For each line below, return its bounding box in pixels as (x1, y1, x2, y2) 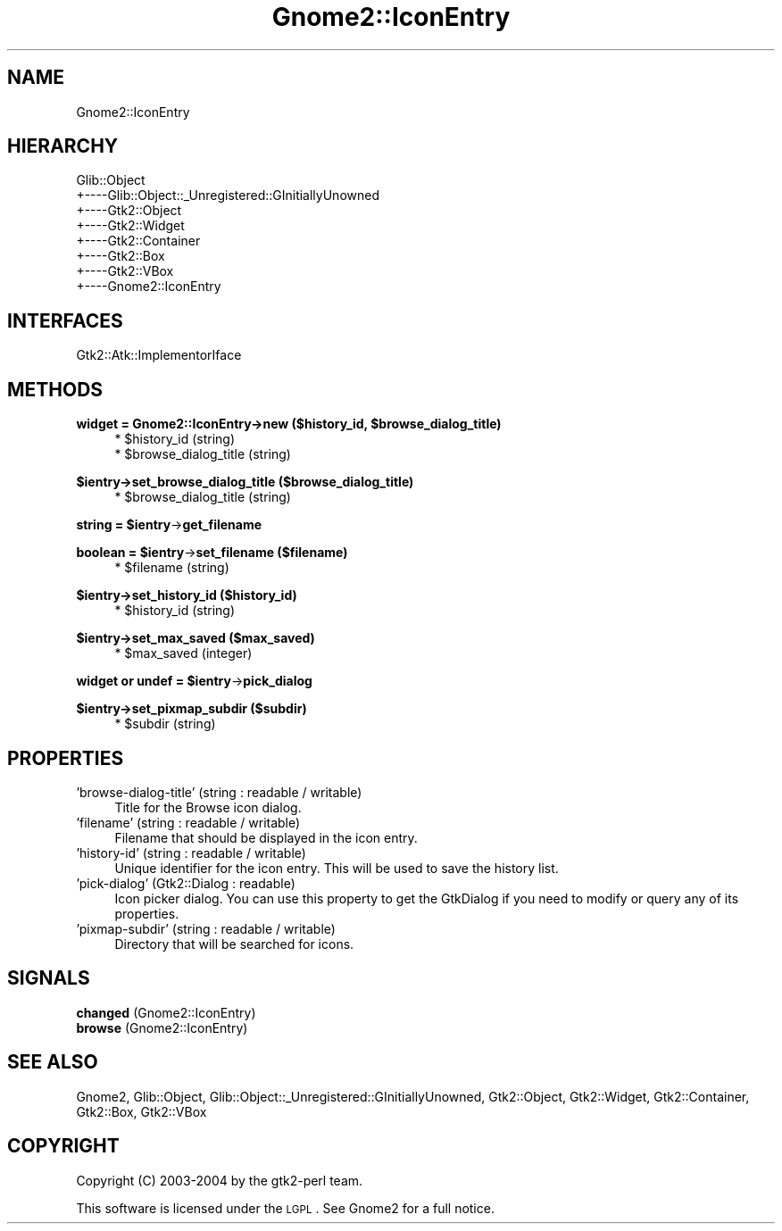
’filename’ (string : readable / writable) (76, 814, 301, 830)
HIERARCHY (7, 135, 119, 158)
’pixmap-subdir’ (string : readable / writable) (76, 920, 336, 936)
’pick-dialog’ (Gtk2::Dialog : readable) (76, 875, 295, 891)
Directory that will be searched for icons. (114, 936, 354, 952)
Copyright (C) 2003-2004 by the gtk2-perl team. (76, 1172, 363, 1188)
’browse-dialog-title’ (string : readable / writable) (76, 784, 362, 800)
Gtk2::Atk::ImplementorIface (76, 347, 242, 363)
